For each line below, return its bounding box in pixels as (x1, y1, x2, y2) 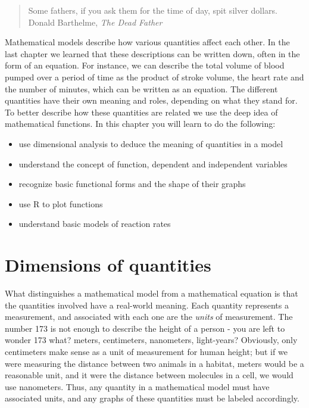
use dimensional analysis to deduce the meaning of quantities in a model (18, 137, 283, 150)
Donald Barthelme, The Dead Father (28, 15, 163, 28)
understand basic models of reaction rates (18, 217, 171, 230)
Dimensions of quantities (5, 253, 211, 277)
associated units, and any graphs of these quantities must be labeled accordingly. (5, 392, 299, 404)
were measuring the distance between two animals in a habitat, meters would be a (5, 357, 304, 369)
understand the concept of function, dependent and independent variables (18, 157, 288, 170)
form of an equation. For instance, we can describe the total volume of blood (5, 59, 285, 71)
